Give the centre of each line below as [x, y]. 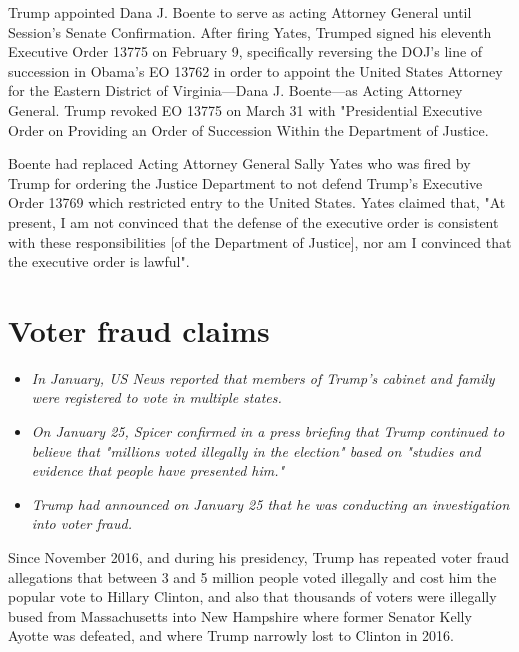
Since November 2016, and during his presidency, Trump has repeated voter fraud [259, 557]
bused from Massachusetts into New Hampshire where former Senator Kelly [240, 615]
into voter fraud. [81, 523]
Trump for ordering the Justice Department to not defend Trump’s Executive [245, 182]
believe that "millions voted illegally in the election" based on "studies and [256, 450]
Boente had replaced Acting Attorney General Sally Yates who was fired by [239, 163]
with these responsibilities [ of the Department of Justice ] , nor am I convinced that [260, 241]
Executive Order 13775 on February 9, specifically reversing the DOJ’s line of [245, 51]
